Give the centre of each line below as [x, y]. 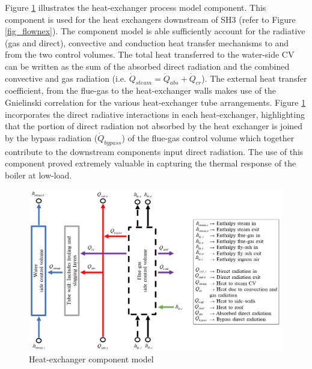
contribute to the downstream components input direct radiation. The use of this [154, 151]
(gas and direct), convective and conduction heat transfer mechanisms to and [147, 42]
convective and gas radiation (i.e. [66, 78]
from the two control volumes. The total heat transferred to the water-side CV [150, 54]
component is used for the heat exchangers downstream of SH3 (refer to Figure [150, 19]
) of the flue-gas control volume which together [208, 137]
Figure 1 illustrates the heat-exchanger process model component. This [136, 7]
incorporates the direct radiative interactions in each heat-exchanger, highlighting [155, 114]
